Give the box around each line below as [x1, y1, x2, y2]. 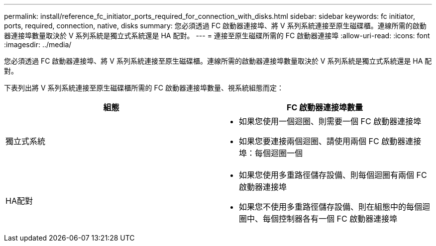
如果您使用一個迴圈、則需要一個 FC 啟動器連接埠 [239, 116, 422, 126]
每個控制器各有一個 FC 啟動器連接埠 [263, 214, 398, 224]
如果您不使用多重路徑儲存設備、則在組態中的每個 [239, 202, 423, 212]
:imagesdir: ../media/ [4, 40, 72, 49]
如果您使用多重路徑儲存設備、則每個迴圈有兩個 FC [239, 170, 427, 180]
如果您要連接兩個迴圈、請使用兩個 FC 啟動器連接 [239, 136, 422, 146]
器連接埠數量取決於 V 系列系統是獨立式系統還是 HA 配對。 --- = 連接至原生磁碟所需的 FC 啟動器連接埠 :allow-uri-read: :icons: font [4, 31, 430, 40]
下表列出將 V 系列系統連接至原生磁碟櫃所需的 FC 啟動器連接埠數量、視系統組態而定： [4, 83, 284, 92]
